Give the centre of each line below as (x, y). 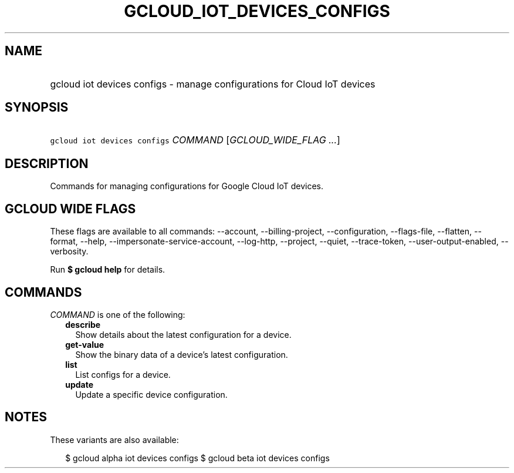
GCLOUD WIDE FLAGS (70, 209)
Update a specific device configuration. (151, 394)
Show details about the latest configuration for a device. (183, 334)
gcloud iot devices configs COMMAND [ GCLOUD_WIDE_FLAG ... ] (195, 140)
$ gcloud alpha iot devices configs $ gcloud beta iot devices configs (197, 458)
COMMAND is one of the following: (118, 314)
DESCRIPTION (47, 163)
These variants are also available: (114, 440)
